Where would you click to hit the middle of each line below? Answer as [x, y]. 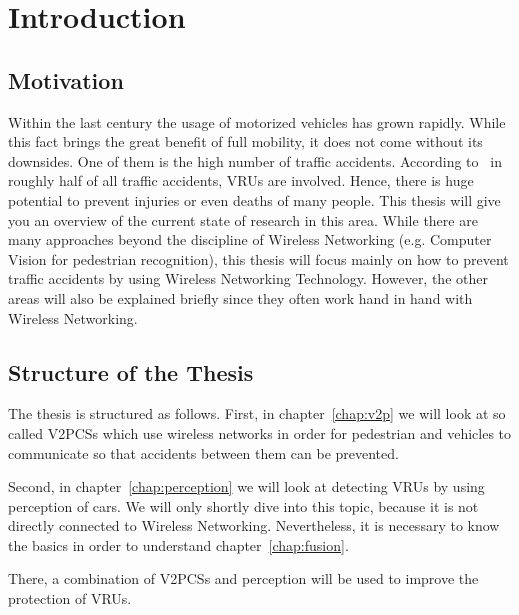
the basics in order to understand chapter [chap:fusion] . [178, 544]
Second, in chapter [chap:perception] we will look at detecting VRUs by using [246, 486]
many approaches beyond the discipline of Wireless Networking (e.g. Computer [250, 239]
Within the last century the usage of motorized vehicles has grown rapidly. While [257, 121]
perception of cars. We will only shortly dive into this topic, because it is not [243, 505]
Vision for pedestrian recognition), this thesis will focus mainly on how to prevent [258, 258]
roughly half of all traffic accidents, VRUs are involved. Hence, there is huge [241, 180]
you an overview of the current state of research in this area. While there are [243, 219]
